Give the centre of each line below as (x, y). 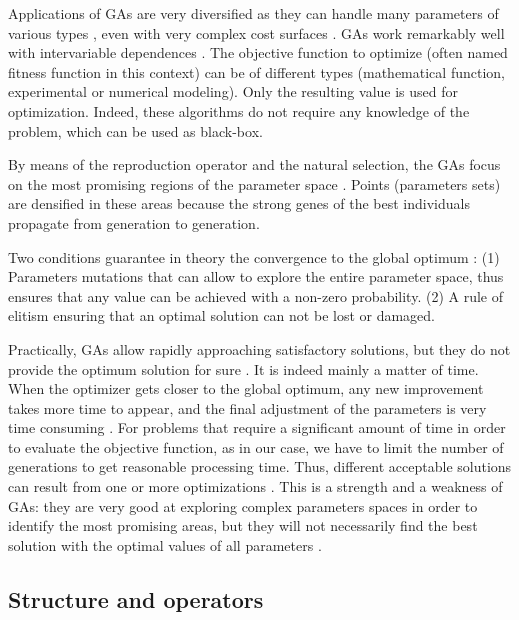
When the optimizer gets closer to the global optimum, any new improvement (246, 388)
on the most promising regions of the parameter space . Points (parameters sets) (254, 183)
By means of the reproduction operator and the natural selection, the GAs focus (254, 164)
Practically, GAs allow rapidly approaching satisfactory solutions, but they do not (259, 348)
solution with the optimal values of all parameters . (165, 544)
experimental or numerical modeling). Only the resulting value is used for (233, 91)
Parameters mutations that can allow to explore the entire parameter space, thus (256, 276)
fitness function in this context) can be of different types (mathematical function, (256, 71)
